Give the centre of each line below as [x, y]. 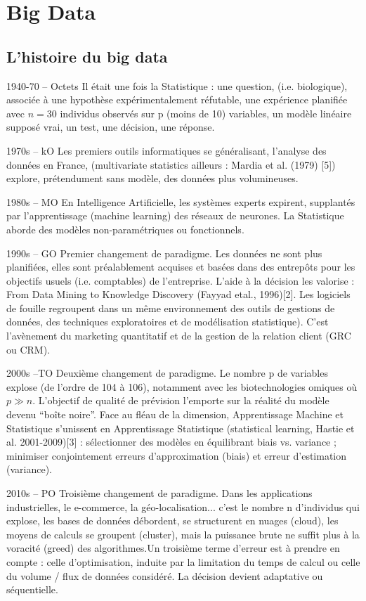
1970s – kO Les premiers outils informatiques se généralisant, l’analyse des [166, 150]
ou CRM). [28, 349]
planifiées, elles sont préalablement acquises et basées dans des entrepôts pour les [181, 267]
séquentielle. [32, 589]
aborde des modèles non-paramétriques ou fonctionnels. [125, 229]
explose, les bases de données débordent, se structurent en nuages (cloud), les [172, 521]
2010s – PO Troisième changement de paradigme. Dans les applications [159, 493]
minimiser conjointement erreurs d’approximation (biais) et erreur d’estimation [177, 455]
